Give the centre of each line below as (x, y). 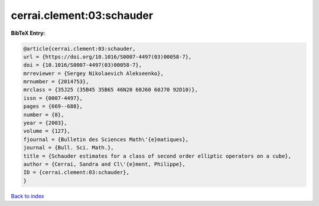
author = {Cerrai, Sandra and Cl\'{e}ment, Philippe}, (104, 164)
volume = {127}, (47, 131)
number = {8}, (44, 115)
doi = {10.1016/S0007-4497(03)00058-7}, (82, 65)
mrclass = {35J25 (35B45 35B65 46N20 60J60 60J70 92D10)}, (110, 90)
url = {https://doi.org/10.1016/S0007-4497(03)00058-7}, (108, 57)
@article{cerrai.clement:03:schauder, (79, 48)
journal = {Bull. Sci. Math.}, (69, 148)
